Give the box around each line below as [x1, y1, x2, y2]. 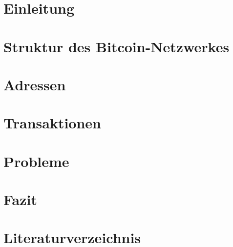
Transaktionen [3, 113, 101, 133]
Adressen [3, 74, 66, 94]
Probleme [3, 151, 69, 171]
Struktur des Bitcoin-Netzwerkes [3, 36, 230, 56]
